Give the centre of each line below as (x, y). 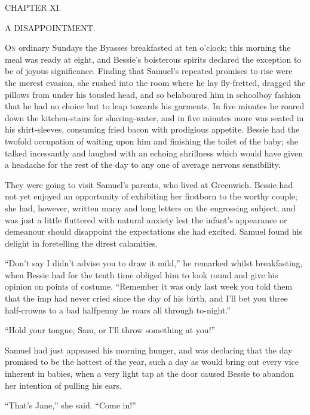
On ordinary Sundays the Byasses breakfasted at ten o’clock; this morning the (148, 47)
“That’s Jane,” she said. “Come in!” (70, 405)
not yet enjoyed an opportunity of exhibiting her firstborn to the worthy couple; (151, 196)
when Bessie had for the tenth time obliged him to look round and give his (142, 274)
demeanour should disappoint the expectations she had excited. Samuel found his (154, 231)
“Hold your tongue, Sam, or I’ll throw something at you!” (110, 330)
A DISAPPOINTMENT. (50, 27)
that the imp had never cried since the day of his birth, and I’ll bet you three (146, 298)
